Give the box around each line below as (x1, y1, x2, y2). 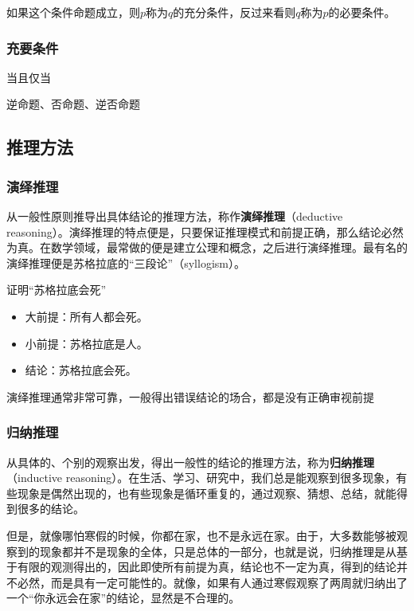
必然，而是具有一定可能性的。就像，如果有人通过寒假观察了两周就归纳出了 (17, 574, 408, 590)
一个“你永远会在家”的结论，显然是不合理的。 (6, 589, 240, 606)
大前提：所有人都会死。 (25, 307, 148, 324)
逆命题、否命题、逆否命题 (6, 96, 140, 112)
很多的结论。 (17, 500, 84, 517)
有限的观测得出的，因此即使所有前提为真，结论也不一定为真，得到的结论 (17, 558, 396, 575)
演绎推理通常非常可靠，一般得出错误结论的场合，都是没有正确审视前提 (6, 388, 374, 405)
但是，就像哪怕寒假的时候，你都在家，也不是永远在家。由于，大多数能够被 (6, 527, 396, 543)
